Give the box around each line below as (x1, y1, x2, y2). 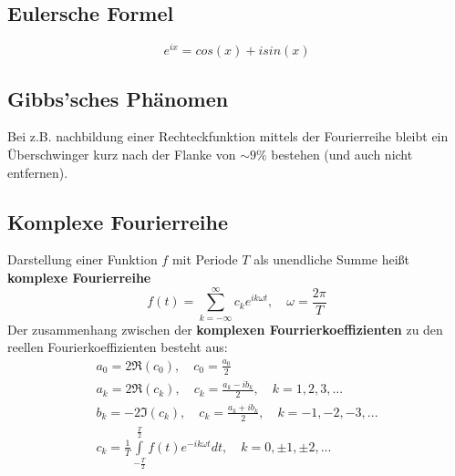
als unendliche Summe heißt (253, 250, 410, 269)
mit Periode (171, 250, 238, 269)
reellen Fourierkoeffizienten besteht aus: (7, 337, 228, 357)
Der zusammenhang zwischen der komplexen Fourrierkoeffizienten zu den (7, 319, 443, 338)
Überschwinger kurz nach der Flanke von (7, 145, 236, 164)
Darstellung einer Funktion (7, 250, 158, 269)
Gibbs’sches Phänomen (7, 84, 229, 112)
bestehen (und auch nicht (271, 145, 413, 164)
